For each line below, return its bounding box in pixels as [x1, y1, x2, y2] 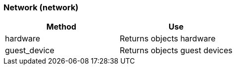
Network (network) [3, 2, 79, 12]
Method [46, 22, 77, 32]
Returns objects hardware [119, 34, 216, 44]
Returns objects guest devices [119, 45, 233, 56]
